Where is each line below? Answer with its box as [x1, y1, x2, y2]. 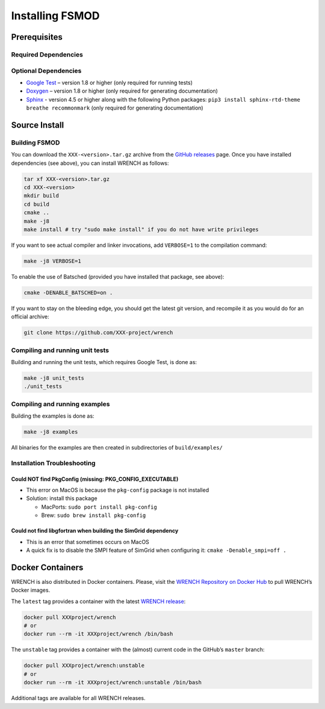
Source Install [11, 120, 64, 130]
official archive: [11, 313, 49, 320]
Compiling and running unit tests [11, 346, 110, 354]
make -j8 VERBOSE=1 [23, 258, 81, 264]
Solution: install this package [26, 495, 97, 502]
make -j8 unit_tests [23, 374, 84, 382]
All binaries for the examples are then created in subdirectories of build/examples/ [11, 444, 223, 451]
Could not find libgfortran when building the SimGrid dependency [11, 527, 179, 534]
